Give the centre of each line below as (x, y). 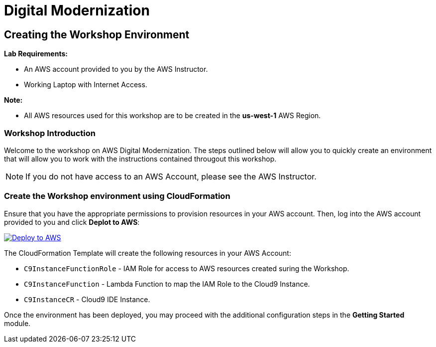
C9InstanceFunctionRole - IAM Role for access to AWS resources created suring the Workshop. (187, 268)
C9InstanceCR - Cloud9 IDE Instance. (87, 299)
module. (17, 323)
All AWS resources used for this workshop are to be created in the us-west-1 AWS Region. (172, 116)
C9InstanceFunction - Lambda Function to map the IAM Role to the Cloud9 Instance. (167, 284)
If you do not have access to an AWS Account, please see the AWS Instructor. (171, 176)
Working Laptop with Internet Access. (86, 85)
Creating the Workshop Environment (97, 34)
